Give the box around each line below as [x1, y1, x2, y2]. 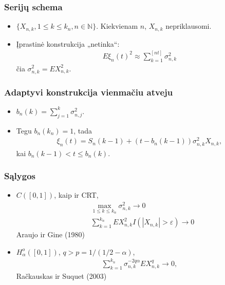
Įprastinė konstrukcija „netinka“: [16, 38, 120, 49]
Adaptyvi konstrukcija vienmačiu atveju [4, 85, 173, 98]
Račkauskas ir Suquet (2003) [16, 270, 107, 281]
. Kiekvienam [96, 21, 138, 31]
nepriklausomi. [165, 21, 212, 31]
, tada [73, 125, 92, 136]
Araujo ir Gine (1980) [16, 229, 85, 240]
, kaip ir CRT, [54, 189, 99, 200]
